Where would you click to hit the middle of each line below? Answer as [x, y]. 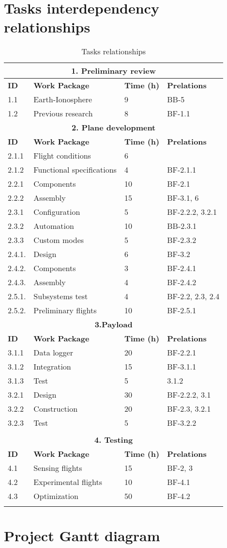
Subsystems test [61, 296]
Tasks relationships [114, 51]
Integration [52, 367]
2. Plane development [113, 128]
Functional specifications [75, 170]
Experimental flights [68, 482]
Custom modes [59, 240]
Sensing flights [58, 468]
